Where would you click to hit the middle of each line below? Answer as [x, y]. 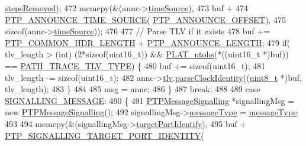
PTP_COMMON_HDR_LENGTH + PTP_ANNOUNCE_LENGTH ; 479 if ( [148, 42]
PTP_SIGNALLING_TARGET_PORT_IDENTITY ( [104, 135]
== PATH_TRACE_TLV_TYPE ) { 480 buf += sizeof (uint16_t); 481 [135, 65]
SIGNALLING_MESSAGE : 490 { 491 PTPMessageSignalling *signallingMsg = [150, 100]
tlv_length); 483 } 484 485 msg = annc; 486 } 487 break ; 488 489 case [133, 89]
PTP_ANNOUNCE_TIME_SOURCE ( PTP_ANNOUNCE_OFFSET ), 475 [145, 19]
